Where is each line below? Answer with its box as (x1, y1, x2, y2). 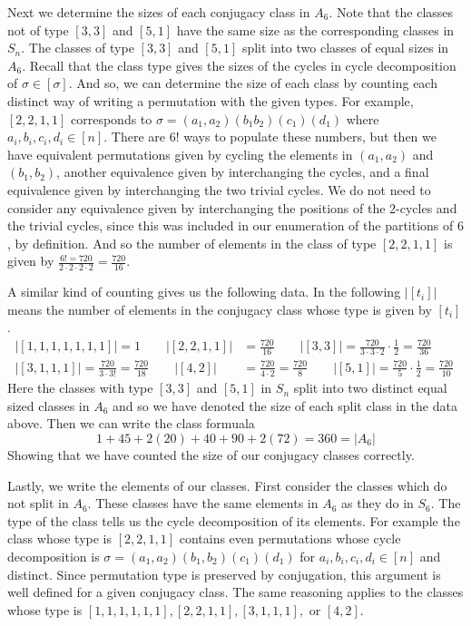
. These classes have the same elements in (87, 494, 319, 513)
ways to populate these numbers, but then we (183, 127, 437, 146)
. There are (103, 127, 166, 146)
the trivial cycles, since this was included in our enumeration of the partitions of (7, 216, 454, 235)
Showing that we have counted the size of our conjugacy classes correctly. (7, 445, 415, 464)
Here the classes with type (7, 378, 153, 397)
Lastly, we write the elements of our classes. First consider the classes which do (7, 475, 447, 494)
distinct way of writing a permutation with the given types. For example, (7, 91, 414, 110)
